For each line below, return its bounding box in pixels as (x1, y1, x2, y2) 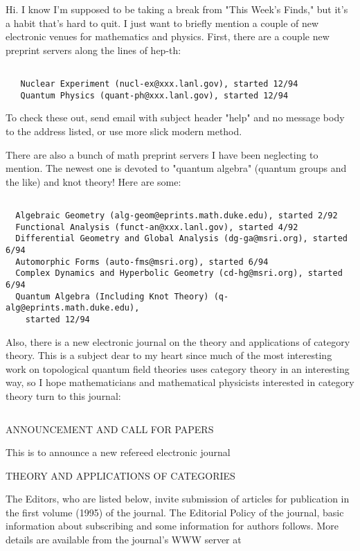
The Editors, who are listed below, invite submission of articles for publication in (6, 491, 350, 506)
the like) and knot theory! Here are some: (6, 174, 181, 189)
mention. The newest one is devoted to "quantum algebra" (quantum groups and (6, 161, 347, 175)
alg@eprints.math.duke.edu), (6, 303, 140, 313)
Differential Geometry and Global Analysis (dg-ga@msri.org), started (15, 234, 348, 244)
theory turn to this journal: (6, 388, 121, 403)
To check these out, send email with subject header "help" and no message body (6, 110, 345, 125)
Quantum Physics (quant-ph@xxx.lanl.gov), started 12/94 (20, 90, 289, 100)
